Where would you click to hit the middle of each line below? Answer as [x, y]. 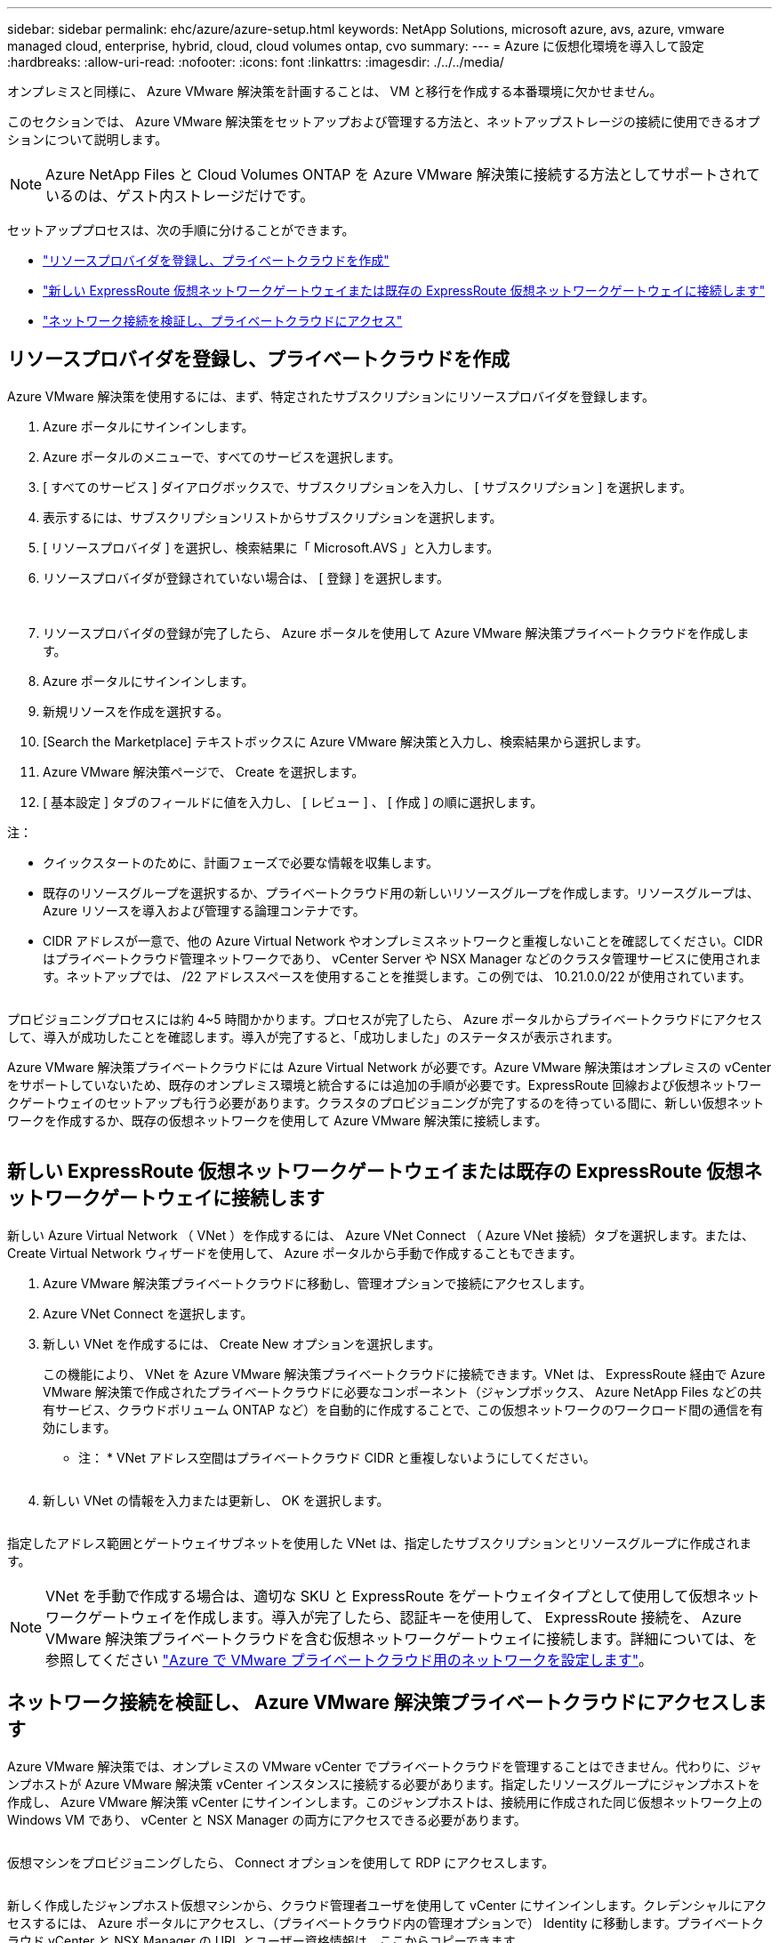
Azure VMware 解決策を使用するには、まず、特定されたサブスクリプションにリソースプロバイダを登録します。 [331, 396]
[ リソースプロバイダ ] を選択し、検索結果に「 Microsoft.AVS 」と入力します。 [271, 547]
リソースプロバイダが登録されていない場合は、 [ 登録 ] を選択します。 [246, 577]
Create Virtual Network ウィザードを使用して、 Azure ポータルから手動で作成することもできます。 [295, 1253]
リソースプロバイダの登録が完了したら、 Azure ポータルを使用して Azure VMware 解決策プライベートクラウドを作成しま [396, 633]
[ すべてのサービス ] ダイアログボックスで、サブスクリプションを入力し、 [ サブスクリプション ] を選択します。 [368, 487]
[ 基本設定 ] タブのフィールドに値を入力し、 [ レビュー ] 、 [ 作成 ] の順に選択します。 [293, 802]
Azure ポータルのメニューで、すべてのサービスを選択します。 [222, 456]
